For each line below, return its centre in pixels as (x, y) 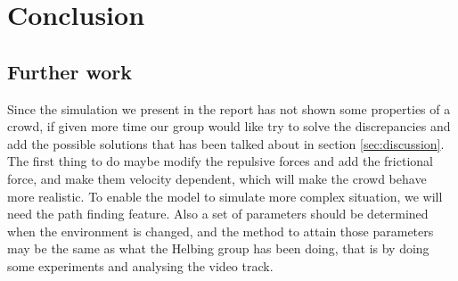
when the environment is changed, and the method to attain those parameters (221, 231)
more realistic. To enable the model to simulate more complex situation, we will (225, 196)
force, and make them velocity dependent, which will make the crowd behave (217, 178)
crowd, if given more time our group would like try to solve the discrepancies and (229, 126)
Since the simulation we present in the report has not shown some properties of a (229, 108)
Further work (70, 71)
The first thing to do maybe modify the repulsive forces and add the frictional (220, 161)
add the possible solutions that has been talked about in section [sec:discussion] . (226, 143)
